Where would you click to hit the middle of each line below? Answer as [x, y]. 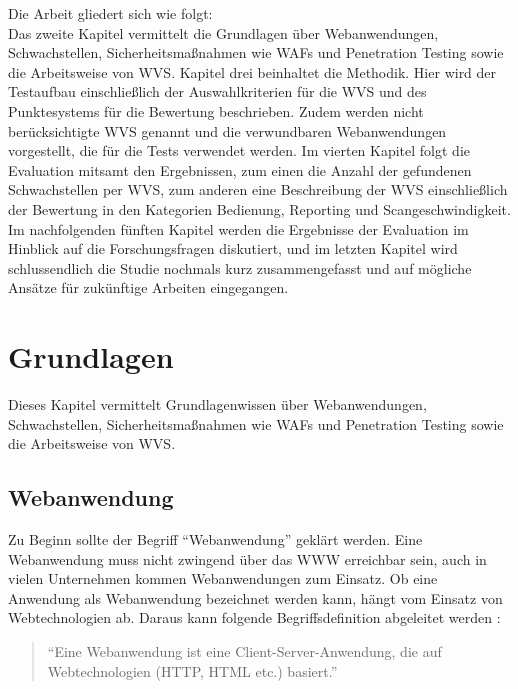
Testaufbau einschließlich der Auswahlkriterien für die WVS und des [217, 91]
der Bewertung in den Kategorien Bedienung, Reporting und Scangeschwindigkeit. [259, 208]
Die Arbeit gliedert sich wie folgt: [110, 13]
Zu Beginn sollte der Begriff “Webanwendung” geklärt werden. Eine [215, 539]
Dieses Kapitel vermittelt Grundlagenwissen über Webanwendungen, [217, 404]
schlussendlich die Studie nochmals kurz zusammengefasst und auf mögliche [240, 267]
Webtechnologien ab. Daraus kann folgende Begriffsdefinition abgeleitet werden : [254, 617]
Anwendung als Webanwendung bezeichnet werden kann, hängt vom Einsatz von [255, 597]
